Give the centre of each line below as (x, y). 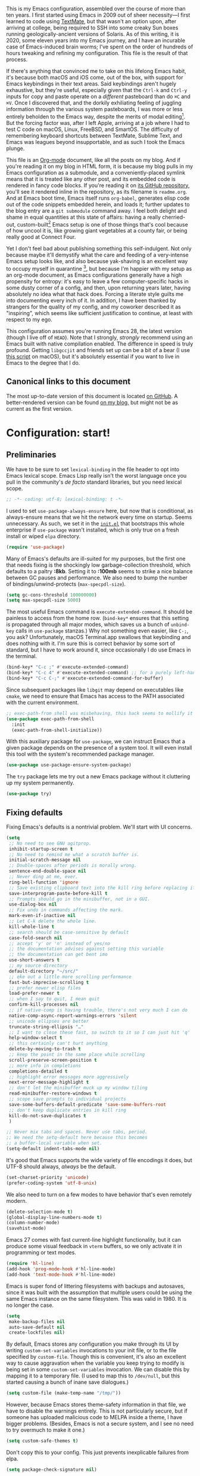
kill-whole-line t (32, 927)
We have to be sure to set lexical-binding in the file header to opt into (93, 469)
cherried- (174, 217)
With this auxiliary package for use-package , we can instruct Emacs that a (96, 741)
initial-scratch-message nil (45, 860)
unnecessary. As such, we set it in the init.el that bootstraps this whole (95, 523)
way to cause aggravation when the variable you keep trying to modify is (95, 1363)
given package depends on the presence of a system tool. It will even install (99, 748)
